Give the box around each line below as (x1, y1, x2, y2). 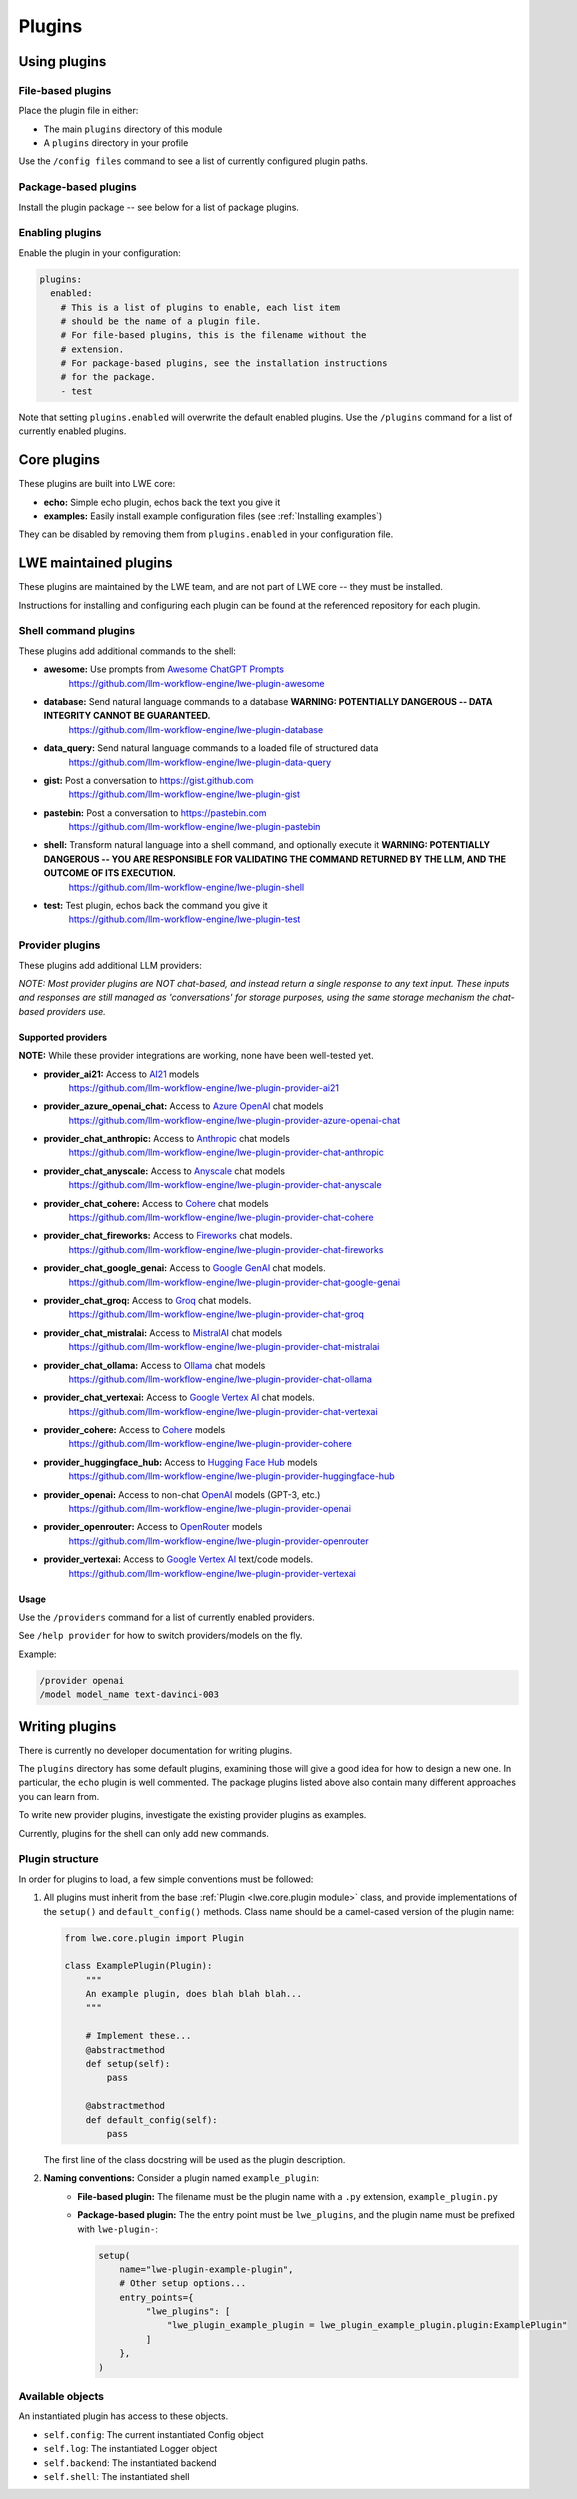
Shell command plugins (18, 624, 135, 638)
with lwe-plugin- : (77, 2223, 159, 2235)
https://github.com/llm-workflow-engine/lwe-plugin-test (68, 913, 301, 925)
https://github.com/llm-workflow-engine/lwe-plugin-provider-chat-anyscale (68, 1179, 382, 1191)
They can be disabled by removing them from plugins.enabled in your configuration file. (18, 528, 394, 540)
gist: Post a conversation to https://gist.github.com (43, 774, 254, 786)
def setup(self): (85, 2058, 171, 2070)
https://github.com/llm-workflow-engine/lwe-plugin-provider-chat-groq (68, 1308, 365, 1320)
